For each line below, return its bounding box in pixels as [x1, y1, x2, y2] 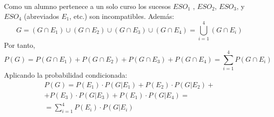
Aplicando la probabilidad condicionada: [4, 70, 128, 80]
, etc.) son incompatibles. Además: [69, 10, 174, 21]
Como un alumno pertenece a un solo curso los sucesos [4, 1, 171, 11]
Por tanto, [4, 40, 35, 50]
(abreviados [23, 10, 59, 21]
